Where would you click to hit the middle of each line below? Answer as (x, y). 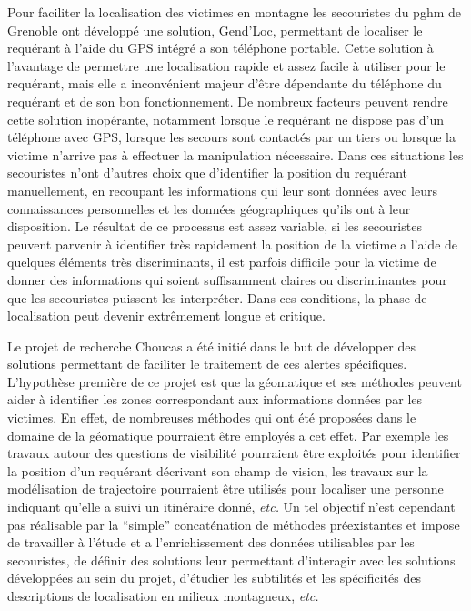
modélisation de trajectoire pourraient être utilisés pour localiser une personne (225, 489)
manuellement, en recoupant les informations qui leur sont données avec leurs (223, 190)
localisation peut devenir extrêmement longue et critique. (166, 316)
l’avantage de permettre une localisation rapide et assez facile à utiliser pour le (226, 65)
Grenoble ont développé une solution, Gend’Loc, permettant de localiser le (215, 30)
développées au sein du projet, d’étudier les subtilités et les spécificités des (214, 578)
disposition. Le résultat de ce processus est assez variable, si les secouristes (215, 226)
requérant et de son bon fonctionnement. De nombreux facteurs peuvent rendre (228, 101)
